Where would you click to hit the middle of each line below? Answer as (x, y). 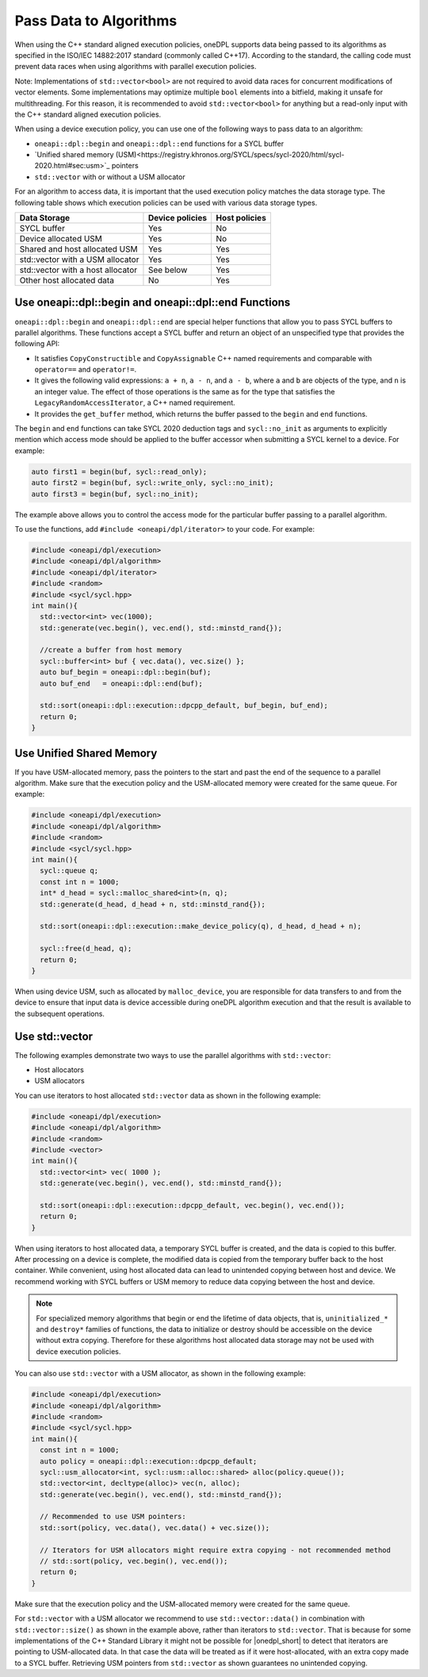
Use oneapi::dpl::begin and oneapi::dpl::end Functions (153, 303)
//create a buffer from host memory (111, 650)
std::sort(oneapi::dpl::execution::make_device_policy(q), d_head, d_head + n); (201, 926)
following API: (37, 344)
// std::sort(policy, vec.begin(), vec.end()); (134, 1561)
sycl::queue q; (69, 871)
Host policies (241, 218)
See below (168, 270)
